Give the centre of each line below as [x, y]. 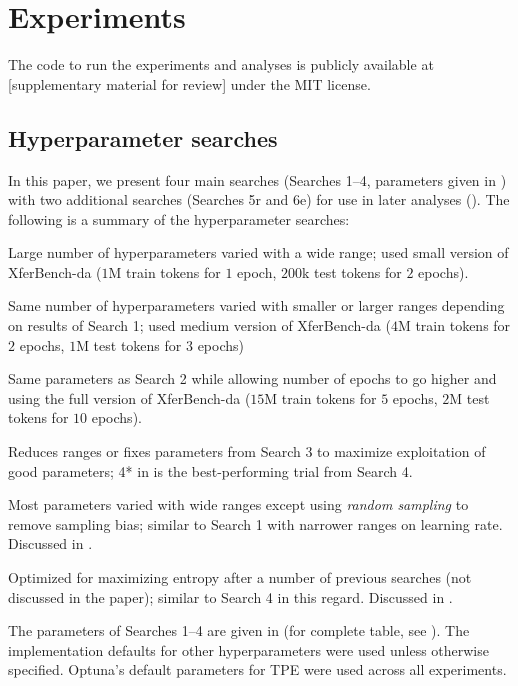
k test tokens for [352, 271]
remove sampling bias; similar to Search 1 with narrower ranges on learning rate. [255, 523]
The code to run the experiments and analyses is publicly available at [221, 64]
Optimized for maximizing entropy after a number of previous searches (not [240, 577]
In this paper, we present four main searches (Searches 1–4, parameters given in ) [257, 179]
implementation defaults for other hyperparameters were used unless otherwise [248, 649]
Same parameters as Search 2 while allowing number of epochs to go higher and [252, 378]
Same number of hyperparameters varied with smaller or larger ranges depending [256, 305]
